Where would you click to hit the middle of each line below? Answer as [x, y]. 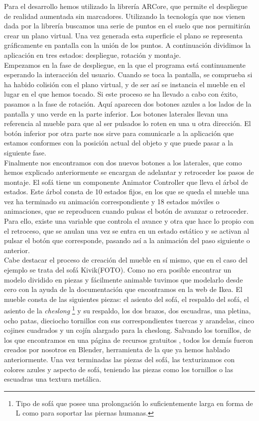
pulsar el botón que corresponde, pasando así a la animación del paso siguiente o [127, 240]
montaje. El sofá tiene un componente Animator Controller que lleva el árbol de [126, 182]
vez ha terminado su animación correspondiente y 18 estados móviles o [112, 201]
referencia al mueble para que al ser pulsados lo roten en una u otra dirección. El [128, 123]
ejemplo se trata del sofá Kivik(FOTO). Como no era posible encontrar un [118, 270]
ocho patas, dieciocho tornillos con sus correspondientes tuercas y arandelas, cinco [129, 320]
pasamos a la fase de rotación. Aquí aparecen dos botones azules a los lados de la [128, 103]
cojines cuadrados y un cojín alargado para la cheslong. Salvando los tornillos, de [128, 330]
